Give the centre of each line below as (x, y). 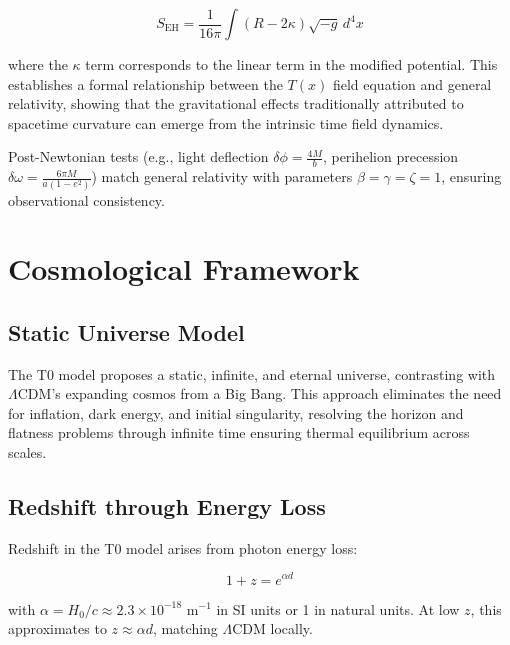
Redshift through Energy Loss (167, 506)
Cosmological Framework (184, 268)
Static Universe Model (126, 331)
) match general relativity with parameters (222, 176)
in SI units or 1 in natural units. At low (338, 608)
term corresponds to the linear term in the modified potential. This (291, 64)
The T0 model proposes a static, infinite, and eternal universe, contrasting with (252, 373)
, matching (185, 628)
